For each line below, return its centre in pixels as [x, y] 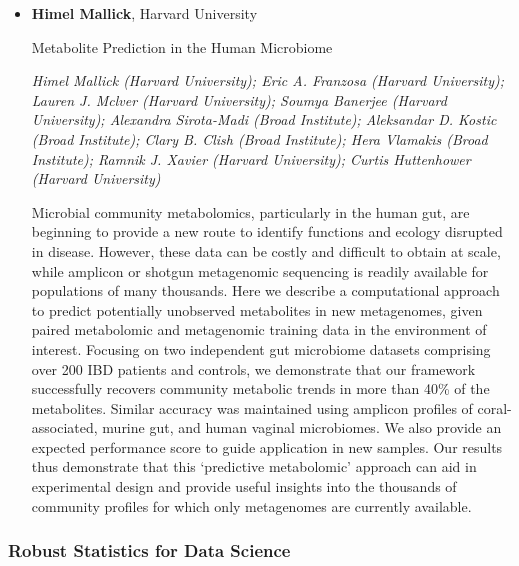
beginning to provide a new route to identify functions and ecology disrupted [267, 231]
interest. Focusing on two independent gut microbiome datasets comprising [261, 348]
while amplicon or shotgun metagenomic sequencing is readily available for [260, 270]
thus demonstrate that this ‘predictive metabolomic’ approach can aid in [254, 466]
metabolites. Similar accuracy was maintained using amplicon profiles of [252, 407]
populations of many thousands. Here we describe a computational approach [265, 290]
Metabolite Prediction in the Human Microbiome [182, 46]
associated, [64, 427]
